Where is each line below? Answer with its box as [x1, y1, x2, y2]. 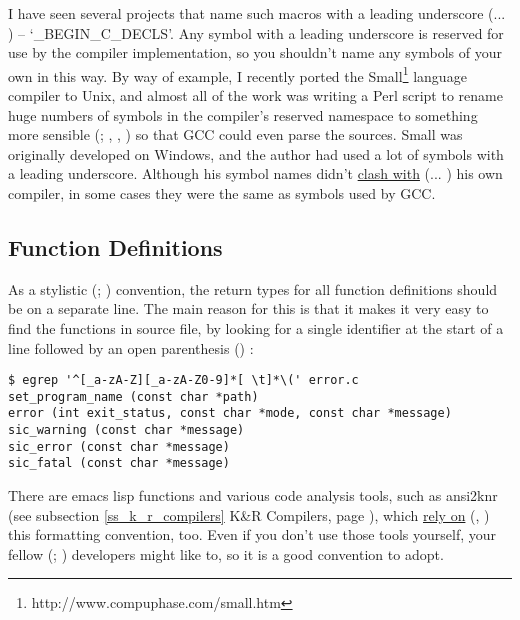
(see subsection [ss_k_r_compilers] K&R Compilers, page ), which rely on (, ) [8, 504, 490, 525]
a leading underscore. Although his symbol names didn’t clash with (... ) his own [8, 163, 503, 184]
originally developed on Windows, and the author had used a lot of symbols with [8, 143, 504, 164]
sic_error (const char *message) [8, 439, 230, 454]
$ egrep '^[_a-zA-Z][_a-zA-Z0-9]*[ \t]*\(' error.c [8, 373, 359, 388]
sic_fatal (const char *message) [8, 456, 230, 471]
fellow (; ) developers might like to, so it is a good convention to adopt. [8, 543, 444, 564]
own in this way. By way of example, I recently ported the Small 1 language [8, 62, 467, 86]
